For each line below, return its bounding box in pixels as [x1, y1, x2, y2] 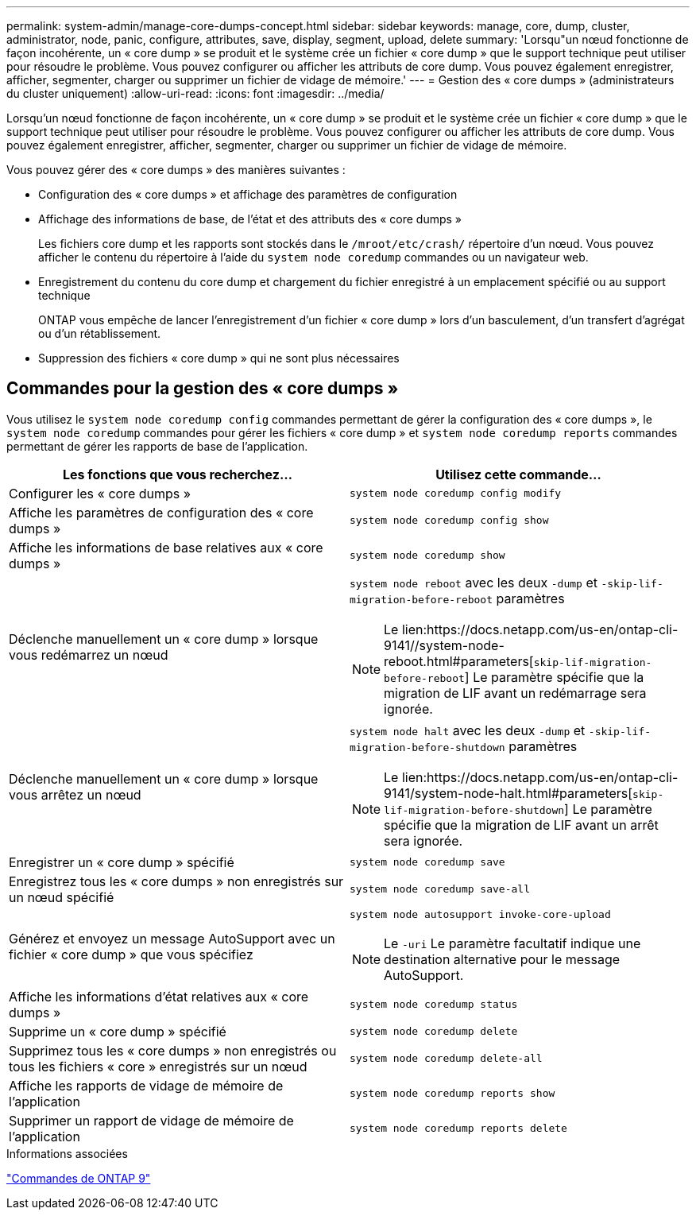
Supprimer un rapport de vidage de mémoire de [9, 1112, 294, 1129]
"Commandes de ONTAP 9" [6, 1171, 151, 1185]
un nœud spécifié [9, 889, 114, 905]
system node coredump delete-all [350, 1052, 543, 1065]
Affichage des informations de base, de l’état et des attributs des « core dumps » [38, 212, 462, 226]
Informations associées [6, 1146, 128, 1160]
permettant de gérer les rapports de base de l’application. [6, 439, 308, 453]
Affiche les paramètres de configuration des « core [9, 504, 314, 521]
